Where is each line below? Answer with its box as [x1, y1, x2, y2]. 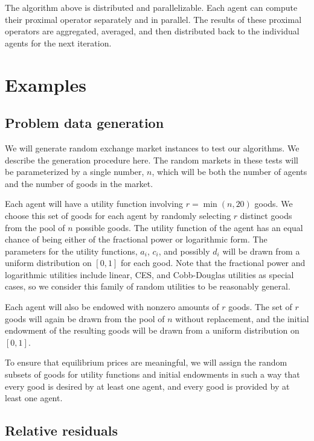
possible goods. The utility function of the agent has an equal [75, 221, 303, 233]
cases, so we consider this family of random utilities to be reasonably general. [5, 280, 290, 293]
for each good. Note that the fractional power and [120, 256, 306, 269]
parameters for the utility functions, [5, 244, 138, 257]
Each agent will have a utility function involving [5, 197, 184, 210]
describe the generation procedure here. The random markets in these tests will [5, 153, 298, 166]
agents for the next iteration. [5, 36, 112, 49]
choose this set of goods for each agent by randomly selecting [5, 209, 231, 221]
